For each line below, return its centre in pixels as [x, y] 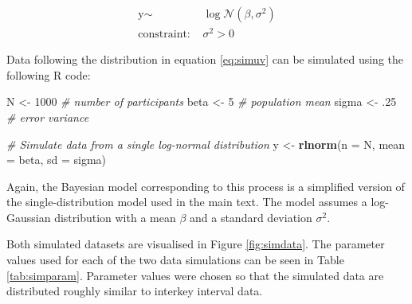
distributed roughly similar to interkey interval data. [135, 291]
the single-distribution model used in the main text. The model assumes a [187, 202]
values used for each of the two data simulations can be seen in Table [175, 260]
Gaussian [29, 217]
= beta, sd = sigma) [57, 160]
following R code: [49, 74]
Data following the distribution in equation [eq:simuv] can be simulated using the [205, 59]
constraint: [164, 35]
